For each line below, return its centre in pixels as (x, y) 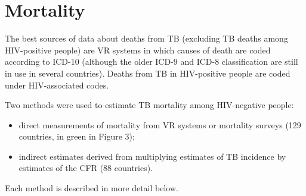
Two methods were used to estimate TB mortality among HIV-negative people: (149, 105)
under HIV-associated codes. (57, 85)
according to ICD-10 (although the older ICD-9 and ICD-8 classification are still (152, 61)
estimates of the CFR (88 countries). (86, 168)
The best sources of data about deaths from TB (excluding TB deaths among (146, 38)
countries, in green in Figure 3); (77, 136)
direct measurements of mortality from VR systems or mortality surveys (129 (160, 124)
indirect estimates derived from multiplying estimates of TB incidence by (152, 156)
